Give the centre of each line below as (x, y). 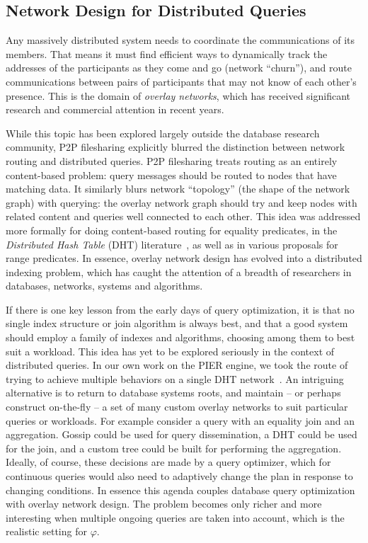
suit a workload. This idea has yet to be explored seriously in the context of (170, 351)
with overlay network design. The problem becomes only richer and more (164, 504)
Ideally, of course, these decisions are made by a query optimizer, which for (168, 462)
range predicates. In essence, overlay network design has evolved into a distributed (184, 258)
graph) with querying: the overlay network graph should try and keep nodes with (182, 202)
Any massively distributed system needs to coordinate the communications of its (180, 40)
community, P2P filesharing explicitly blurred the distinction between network (176, 147)
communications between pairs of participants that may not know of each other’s (181, 81)
